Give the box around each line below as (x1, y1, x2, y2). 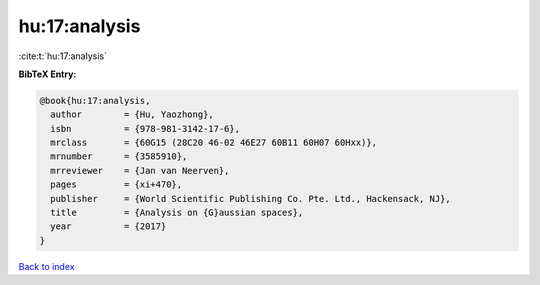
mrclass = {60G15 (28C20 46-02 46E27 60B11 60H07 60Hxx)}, (50, 137, 378, 149)
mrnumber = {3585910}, (50, 151, 188, 162)
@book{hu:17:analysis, (39, 95, 151, 106)
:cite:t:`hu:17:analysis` (18, 50, 107, 62)
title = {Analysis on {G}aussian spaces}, (50, 207, 304, 219)
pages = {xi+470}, (50, 179, 183, 190)
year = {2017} (50, 221, 167, 232)
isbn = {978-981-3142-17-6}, (50, 123, 240, 134)
